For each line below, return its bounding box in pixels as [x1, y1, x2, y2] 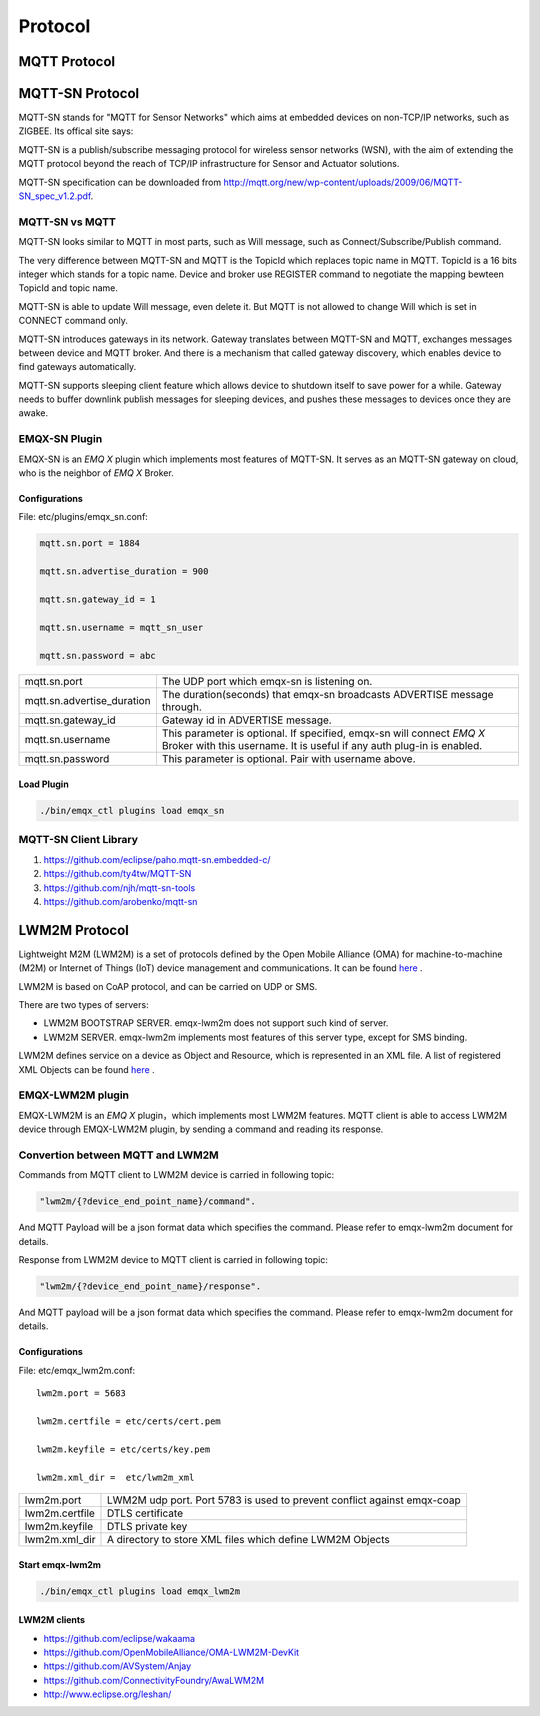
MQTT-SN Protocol [18, 85, 140, 102]
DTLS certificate [106, 1506, 184, 1520]
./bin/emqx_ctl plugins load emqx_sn [39, 805, 225, 817]
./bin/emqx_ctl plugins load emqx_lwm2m [39, 1585, 240, 1597]
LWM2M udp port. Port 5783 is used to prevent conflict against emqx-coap [106, 1493, 461, 1507]
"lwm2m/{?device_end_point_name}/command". [39, 1196, 257, 1207]
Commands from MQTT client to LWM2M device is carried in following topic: [18, 1169, 335, 1181]
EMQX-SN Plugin [18, 432, 103, 446]
